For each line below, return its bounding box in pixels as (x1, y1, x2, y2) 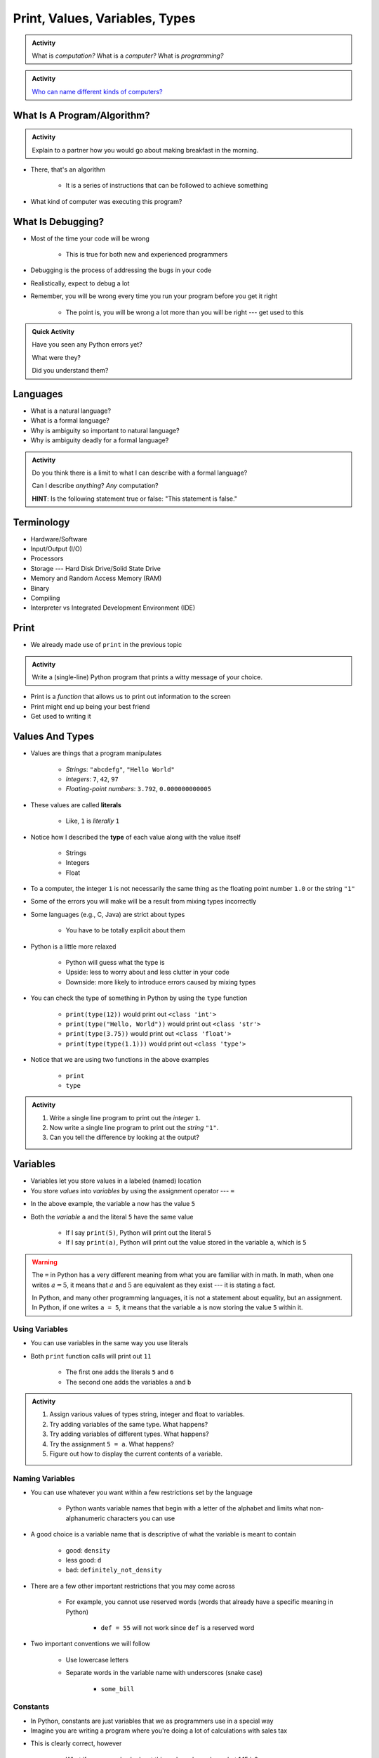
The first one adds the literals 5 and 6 (65, 1368, 174, 1376)
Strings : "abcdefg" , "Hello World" (65, 765, 175, 774)
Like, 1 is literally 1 (65, 816, 119, 826)
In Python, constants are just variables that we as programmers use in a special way (30, 1717, 274, 1725)
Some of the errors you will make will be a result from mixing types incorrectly (30, 897, 257, 906)
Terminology (13, 516, 70, 528)
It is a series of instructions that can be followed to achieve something (65, 181, 268, 190)
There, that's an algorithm (30, 165, 105, 174)
